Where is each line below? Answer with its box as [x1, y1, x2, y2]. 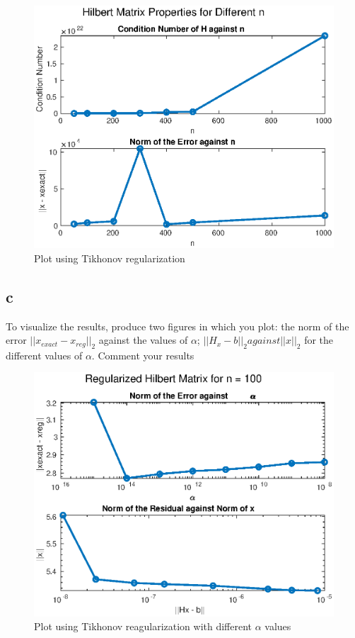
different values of [6, 347, 83, 362]
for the [304, 332, 334, 347]
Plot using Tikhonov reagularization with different [34, 619, 252, 634]
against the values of [98, 332, 188, 347]
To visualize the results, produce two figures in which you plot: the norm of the [6, 318, 349, 333]
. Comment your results [91, 347, 194, 362]
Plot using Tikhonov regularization [34, 250, 185, 265]
